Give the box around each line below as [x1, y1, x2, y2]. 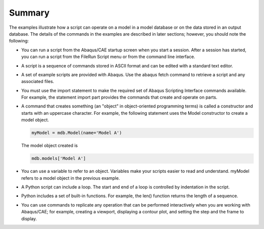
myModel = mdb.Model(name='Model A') [31, 130, 122, 136]
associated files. [21, 79, 54, 84]
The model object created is [21, 143, 78, 148]
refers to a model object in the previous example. [21, 175, 120, 181]
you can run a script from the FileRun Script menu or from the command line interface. [21, 54, 196, 60]
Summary [9, 7, 50, 18]
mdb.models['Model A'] [31, 156, 86, 161]
